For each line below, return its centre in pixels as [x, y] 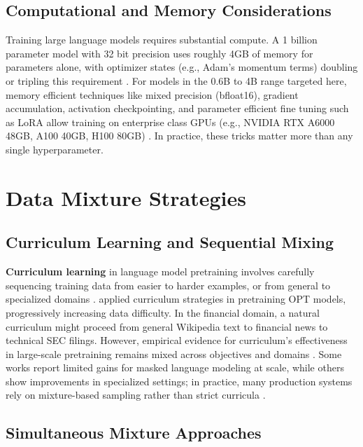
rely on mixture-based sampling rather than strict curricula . [136, 395]
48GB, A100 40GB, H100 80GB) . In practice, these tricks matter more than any [179, 136]
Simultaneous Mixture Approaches [134, 433]
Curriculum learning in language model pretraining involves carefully [160, 271]
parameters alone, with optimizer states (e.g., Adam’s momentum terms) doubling [182, 67]
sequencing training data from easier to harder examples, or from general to [168, 285]
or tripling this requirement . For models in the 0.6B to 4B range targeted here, [176, 80]
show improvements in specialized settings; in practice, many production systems [179, 381]
